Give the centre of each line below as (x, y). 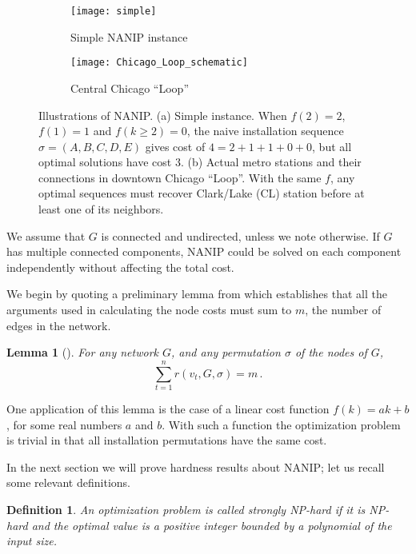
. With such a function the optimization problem (281, 424)
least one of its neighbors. (101, 209)
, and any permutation (226, 352)
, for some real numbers (64, 424)
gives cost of (175, 146)
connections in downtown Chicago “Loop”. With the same (180, 177)
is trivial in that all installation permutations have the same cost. (167, 440)
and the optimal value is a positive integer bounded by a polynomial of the (212, 525)
